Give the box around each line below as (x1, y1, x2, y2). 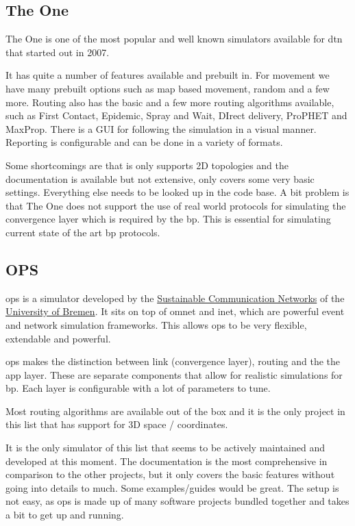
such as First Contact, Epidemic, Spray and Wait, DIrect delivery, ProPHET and (5, 108, 347, 123)
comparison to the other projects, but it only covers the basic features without (5, 467, 335, 481)
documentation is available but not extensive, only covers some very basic (5, 171, 315, 186)
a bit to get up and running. (5, 508, 124, 522)
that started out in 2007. (5, 45, 110, 59)
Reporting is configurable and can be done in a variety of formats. (5, 135, 283, 149)
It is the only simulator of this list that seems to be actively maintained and (5, 440, 325, 455)
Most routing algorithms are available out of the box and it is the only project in (5, 403, 345, 418)
